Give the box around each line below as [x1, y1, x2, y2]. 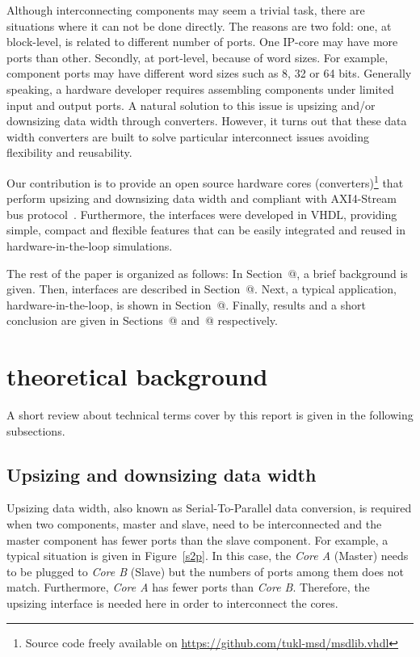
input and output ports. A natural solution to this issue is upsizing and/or [6, 96, 376, 113]
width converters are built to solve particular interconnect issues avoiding [6, 128, 370, 145]
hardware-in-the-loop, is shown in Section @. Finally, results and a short [6, 296, 366, 313]
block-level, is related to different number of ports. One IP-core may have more [6, 33, 398, 50]
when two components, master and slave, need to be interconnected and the [6, 516, 382, 533]
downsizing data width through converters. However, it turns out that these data [6, 112, 407, 129]
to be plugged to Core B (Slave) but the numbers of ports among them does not [6, 562, 405, 579]
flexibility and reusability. [6, 144, 132, 161]
